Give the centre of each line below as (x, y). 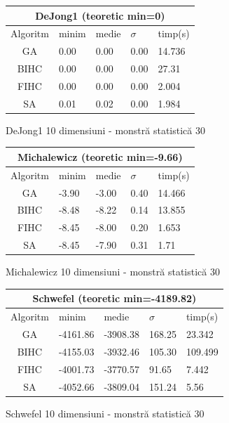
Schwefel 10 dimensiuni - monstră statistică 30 (105, 413)
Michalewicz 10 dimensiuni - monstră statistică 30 (113, 272)
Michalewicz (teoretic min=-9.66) (100, 156)
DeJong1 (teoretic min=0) (100, 15)
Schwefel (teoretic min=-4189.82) (114, 298)
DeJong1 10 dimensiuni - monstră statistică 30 (105, 130)
